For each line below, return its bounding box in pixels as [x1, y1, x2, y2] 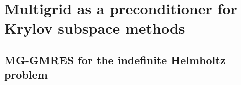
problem [4, 67, 48, 82]
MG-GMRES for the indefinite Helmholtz [4, 52, 226, 67]
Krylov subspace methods [4, 18, 185, 38]
